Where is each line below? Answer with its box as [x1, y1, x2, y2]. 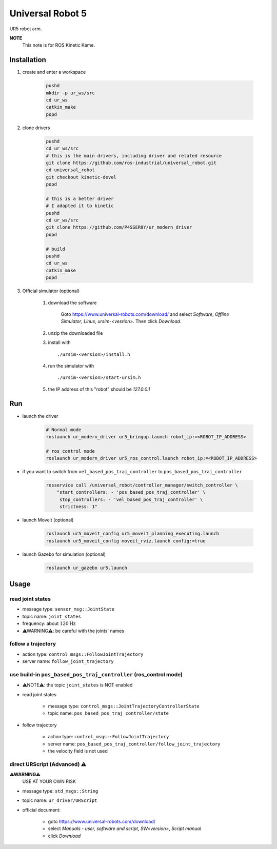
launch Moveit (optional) [22, 517, 74, 523]
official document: [22, 806, 61, 813]
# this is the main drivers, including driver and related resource [46, 153, 222, 158]
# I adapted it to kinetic [46, 203, 114, 209]
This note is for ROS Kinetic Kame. [22, 42, 95, 48]
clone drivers [22, 125, 50, 131]
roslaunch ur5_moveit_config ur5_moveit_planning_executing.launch [46, 531, 220, 537]
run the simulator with [48, 362, 94, 369]
